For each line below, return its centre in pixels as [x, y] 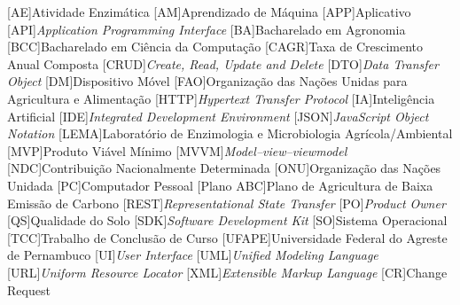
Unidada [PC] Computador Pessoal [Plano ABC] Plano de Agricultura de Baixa [220, 185]
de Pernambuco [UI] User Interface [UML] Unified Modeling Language [193, 255]
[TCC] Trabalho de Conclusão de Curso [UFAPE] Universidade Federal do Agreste [227, 237]
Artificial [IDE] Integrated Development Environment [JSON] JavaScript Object [218, 116]
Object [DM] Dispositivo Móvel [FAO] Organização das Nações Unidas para [207, 81]
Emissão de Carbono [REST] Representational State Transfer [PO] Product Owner [226, 203]
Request [29, 289]
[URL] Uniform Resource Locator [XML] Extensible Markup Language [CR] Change [227, 272]
